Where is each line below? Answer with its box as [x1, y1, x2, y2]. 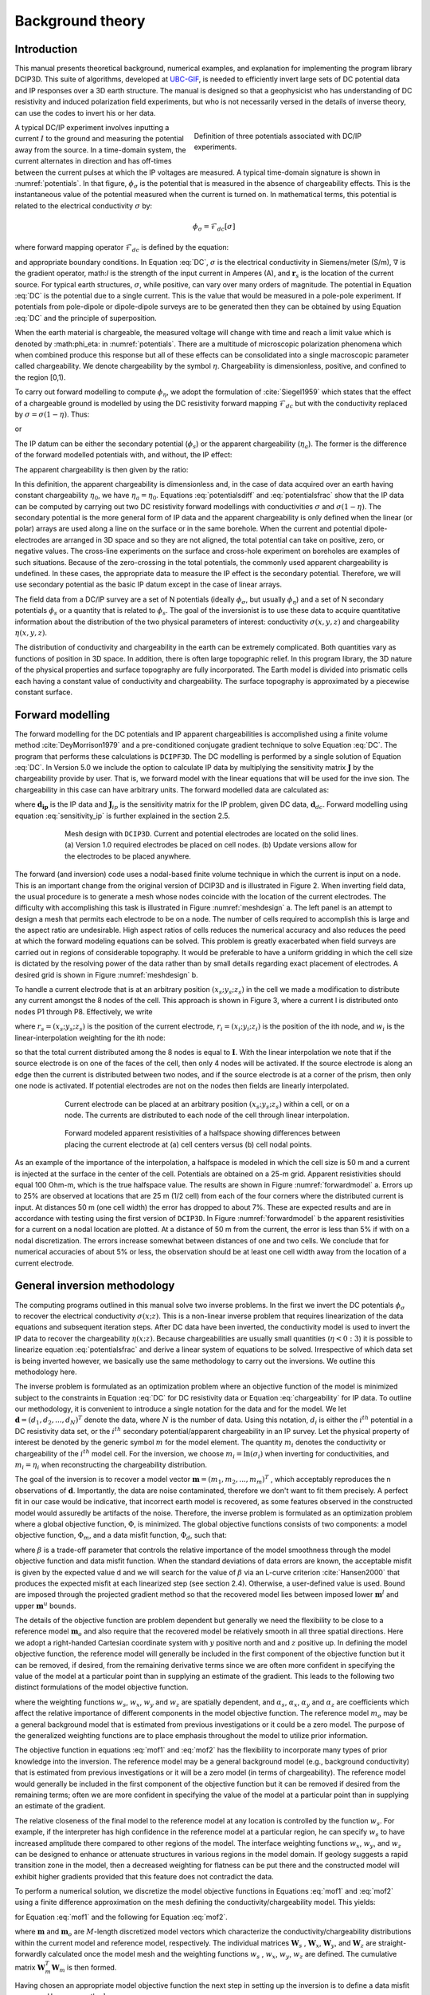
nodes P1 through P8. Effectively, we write [14, 1006, 153, 1017]
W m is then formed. [51, 1963, 117, 1974]
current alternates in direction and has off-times [14, 156, 172, 166]
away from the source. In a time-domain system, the [14, 144, 186, 155]
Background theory [14, 12, 146, 30]
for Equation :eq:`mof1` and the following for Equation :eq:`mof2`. [14, 1912, 229, 1922]
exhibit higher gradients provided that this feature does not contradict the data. [14, 1871, 274, 1881]
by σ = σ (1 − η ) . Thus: [14, 409, 90, 419]
